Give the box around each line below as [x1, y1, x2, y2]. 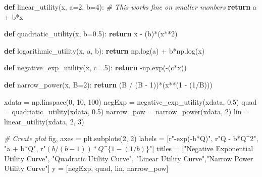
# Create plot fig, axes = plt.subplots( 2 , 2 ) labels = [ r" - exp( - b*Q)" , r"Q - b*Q [4, 133, 246, 144]
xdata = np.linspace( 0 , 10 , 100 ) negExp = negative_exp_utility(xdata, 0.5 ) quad [4, 96, 257, 107]
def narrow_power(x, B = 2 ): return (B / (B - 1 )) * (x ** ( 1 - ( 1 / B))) [4, 79, 213, 90]
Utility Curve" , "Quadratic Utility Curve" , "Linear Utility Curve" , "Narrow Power [4, 153, 253, 163]
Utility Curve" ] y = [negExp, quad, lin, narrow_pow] [4, 163, 169, 173]
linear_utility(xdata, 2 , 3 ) [4, 116, 84, 126]
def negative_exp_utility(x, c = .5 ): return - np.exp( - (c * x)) [4, 62, 187, 73]
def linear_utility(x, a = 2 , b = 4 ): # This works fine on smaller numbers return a [4, 2, 256, 12]
